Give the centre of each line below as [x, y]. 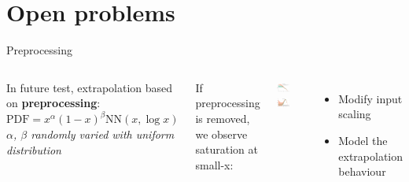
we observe [221, 134]
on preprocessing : [53, 103]
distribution [34, 149]
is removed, [223, 118]
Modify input [370, 98]
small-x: [214, 164]
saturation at [227, 149]
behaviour [362, 171]
